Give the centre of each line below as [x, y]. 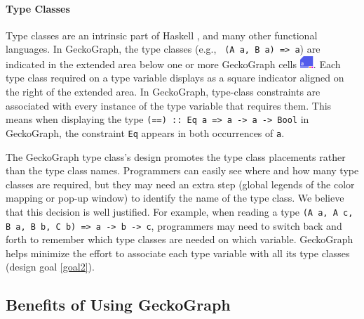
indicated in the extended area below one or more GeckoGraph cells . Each [173, 64]
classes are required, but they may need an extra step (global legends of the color [180, 184]
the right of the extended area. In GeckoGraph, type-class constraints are [163, 92]
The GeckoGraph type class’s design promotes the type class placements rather [176, 156]
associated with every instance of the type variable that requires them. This [169, 105]
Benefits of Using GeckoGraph [118, 305]
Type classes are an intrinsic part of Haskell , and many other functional [162, 35]
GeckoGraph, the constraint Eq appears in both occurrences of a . [145, 132]
